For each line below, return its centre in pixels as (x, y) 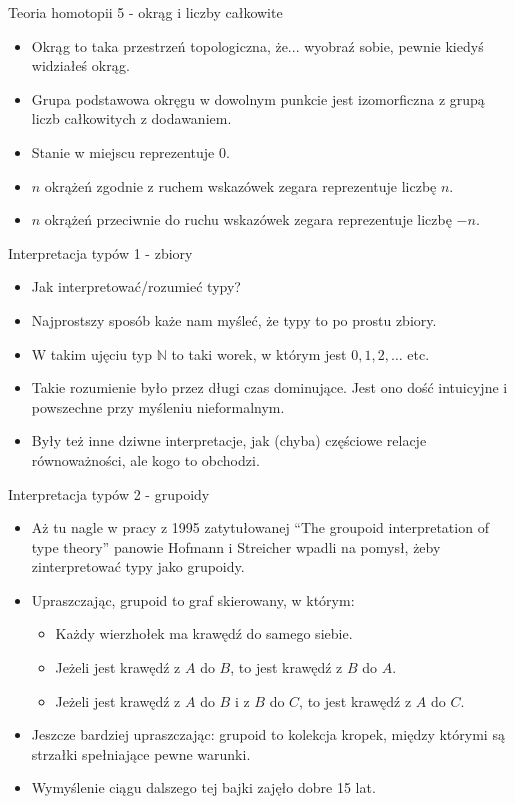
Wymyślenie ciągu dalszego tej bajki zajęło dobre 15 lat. (203, 787)
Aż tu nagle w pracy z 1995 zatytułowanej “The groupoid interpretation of (260, 527)
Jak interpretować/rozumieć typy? (136, 286)
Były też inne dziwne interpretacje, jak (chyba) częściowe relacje (229, 440)
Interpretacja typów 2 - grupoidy (109, 493)
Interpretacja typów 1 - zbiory (100, 252)
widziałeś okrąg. (80, 65)
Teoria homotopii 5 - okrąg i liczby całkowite (145, 12)
